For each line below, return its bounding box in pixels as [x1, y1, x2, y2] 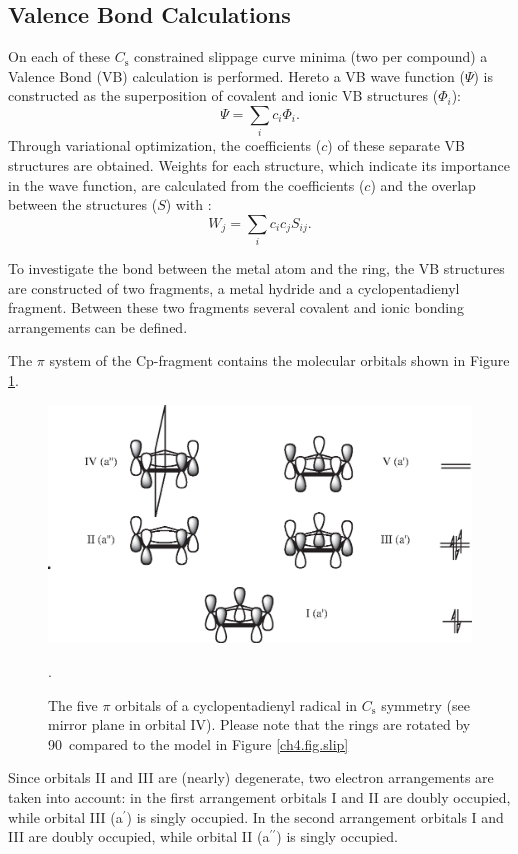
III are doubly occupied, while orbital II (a [8, 826, 270, 847]
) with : [165, 194, 212, 215]
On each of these [8, 46, 110, 67]
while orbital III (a [8, 806, 123, 827]
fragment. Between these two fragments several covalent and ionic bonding [8, 297, 464, 318]
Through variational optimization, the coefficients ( [8, 135, 322, 156]
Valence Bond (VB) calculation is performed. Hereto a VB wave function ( [8, 65, 465, 86]
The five [48, 694, 98, 715]
